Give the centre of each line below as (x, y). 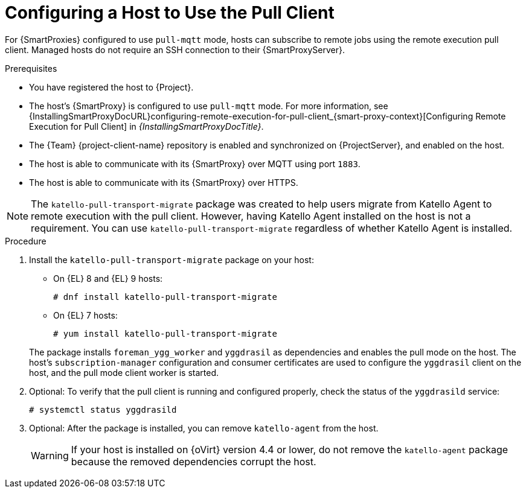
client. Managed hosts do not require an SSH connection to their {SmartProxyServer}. (175, 49)
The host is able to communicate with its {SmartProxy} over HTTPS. (164, 182)
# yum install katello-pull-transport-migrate (165, 333)
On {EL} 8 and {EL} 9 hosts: (108, 278)
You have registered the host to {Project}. (111, 87)
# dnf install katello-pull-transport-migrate (165, 297)
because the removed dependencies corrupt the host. (194, 461)
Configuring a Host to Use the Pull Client (170, 13)
